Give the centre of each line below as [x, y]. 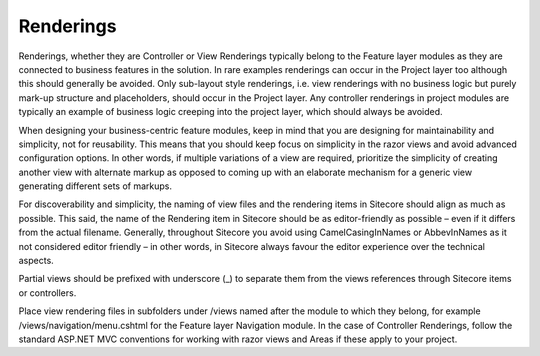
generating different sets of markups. [95, 186]
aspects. [36, 261]
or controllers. [47, 292]
